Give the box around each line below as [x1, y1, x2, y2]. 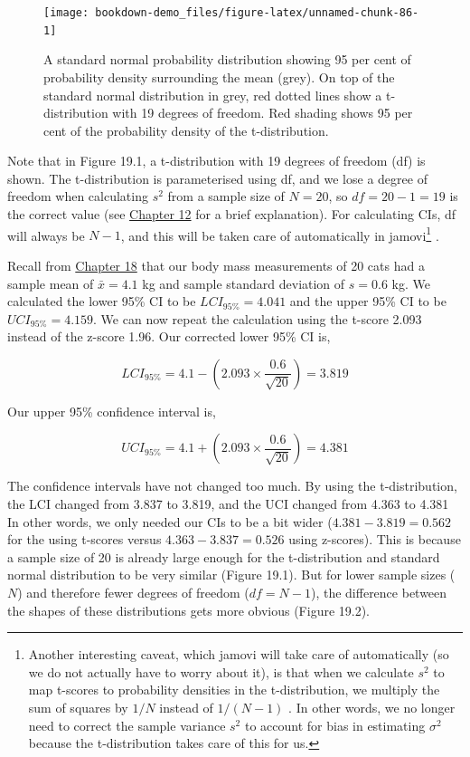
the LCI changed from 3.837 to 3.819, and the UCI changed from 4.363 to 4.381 [7, 494, 449, 513]
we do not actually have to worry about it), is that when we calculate [28, 662, 414, 681]
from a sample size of [167, 187, 285, 206]
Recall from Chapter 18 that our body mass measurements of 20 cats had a [7, 255, 425, 274]
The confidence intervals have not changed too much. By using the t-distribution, [7, 476, 457, 495]
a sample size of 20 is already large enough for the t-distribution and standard [7, 547, 440, 566]
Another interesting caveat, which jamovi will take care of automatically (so [28, 645, 449, 664]
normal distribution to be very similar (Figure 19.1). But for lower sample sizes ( [7, 565, 456, 584]
